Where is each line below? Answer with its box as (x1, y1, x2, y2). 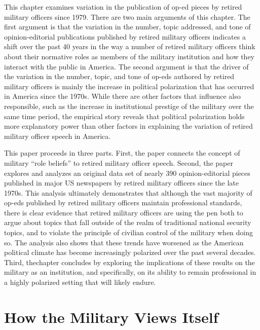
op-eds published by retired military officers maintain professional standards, (4, 197, 242, 208)
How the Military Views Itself (4, 306, 218, 327)
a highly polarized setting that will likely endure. (4, 277, 156, 287)
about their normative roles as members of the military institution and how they (4, 51, 255, 61)
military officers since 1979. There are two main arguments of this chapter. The (4, 11, 250, 22)
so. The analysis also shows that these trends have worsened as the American (4, 237, 244, 247)
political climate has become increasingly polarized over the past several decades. (4, 247, 256, 258)
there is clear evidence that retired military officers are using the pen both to (4, 207, 243, 217)
